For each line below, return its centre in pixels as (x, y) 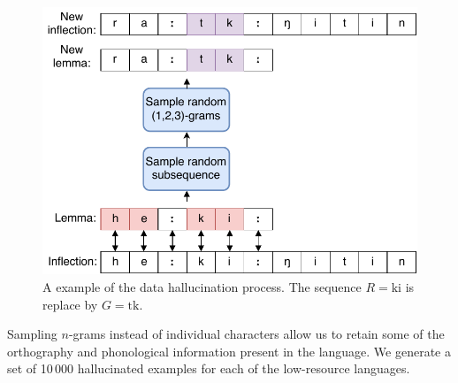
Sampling (32, 334)
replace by (70, 304)
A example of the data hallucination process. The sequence (202, 286)
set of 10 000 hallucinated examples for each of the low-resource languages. (209, 368)
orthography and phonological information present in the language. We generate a (229, 351)
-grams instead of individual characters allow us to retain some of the (256, 334)
